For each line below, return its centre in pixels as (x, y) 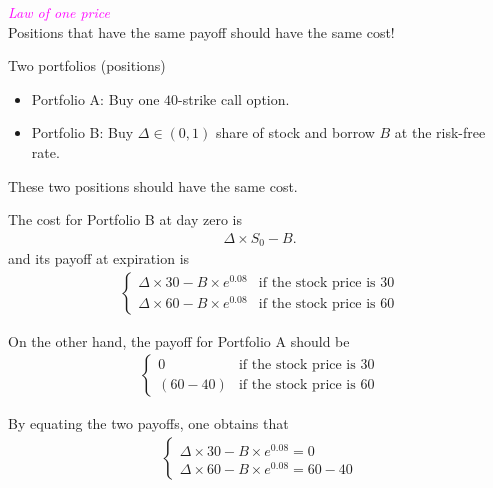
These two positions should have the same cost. (153, 185)
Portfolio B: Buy (82, 132)
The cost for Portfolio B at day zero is (125, 219)
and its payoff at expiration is (99, 258)
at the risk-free (440, 132)
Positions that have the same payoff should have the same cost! (201, 31)
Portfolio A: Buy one (95, 98)
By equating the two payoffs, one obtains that (148, 423)
